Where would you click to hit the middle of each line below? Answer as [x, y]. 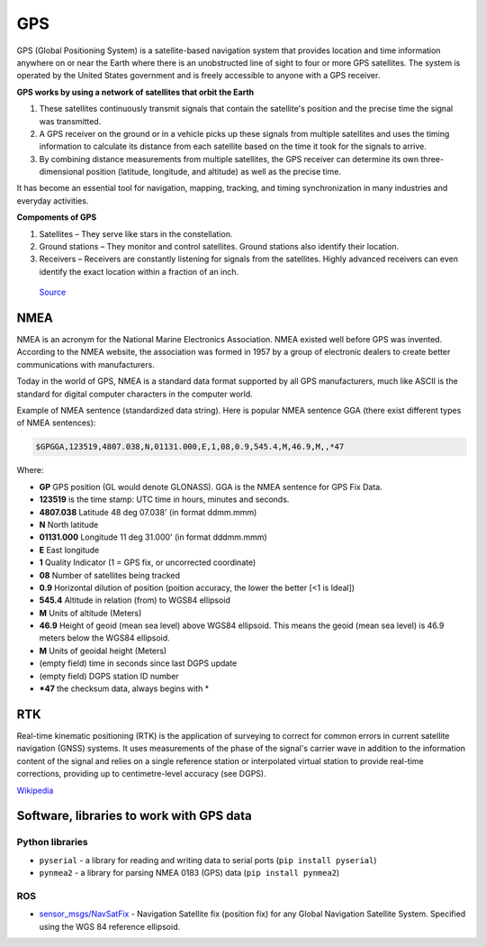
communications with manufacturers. [85, 364]
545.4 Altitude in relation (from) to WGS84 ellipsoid [135, 600]
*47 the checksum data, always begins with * [124, 688]
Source [53, 292]
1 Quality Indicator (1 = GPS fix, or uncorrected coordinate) [148, 562]
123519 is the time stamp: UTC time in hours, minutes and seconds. [164, 499]
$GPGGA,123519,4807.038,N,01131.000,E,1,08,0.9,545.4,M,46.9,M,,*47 [190, 447]
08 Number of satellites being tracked [109, 575]
